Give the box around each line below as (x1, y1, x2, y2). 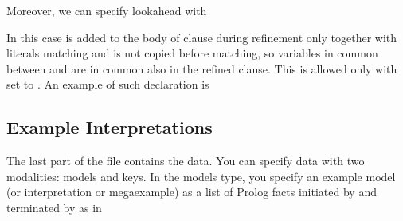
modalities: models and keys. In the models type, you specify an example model (6, 168, 396, 184)
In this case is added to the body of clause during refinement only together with (6, 29, 397, 45)
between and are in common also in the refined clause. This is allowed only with (6, 60, 397, 77)
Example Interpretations (6, 115, 213, 140)
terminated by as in (6, 199, 102, 215)
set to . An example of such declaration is (6, 76, 209, 93)
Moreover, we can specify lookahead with (6, 2, 207, 18)
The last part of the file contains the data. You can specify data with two (6, 152, 365, 169)
